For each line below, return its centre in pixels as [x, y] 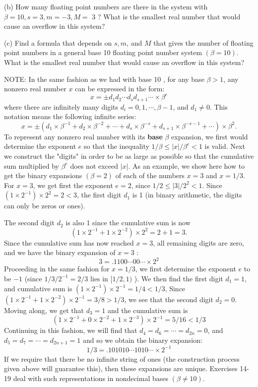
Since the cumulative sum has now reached [69, 242]
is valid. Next [225, 146]
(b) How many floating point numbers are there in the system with [106, 6]
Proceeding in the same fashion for [57, 269]
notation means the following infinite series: [70, 116]
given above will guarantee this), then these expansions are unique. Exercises [121, 368]
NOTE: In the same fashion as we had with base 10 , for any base [104, 79]
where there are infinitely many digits [61, 106]
